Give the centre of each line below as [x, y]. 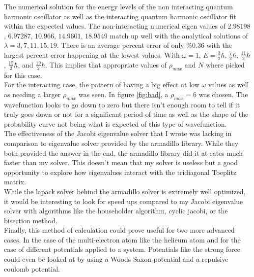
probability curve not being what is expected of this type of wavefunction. [115, 123]
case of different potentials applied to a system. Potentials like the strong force [122, 249]
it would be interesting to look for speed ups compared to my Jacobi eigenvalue [124, 201]
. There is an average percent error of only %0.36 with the [144, 45]
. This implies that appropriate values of [106, 64]
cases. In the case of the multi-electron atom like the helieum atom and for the [122, 239]
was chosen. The [223, 94]
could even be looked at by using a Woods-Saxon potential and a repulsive [116, 259]
